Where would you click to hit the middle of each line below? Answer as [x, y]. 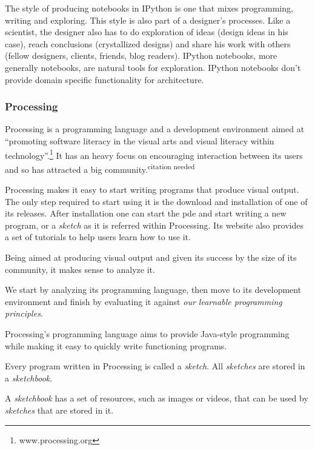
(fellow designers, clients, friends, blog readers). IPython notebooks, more [141, 55]
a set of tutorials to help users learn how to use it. [98, 237]
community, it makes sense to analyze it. [80, 269]
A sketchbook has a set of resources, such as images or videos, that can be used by [157, 398]
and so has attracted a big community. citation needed [100, 168]
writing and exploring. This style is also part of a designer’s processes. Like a [148, 20]
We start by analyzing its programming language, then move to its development [153, 290]
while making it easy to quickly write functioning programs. [116, 345]
